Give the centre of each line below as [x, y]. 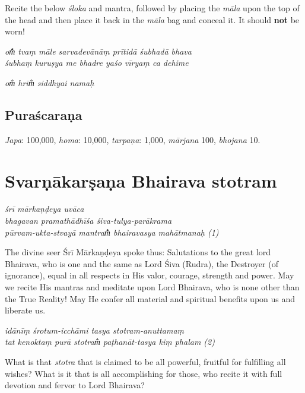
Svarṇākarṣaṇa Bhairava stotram [141, 180]
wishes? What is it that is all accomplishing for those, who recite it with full [144, 373]
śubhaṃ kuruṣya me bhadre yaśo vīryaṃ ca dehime [97, 63]
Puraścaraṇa [44, 114]
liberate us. [25, 310]
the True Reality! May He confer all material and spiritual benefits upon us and [150, 298]
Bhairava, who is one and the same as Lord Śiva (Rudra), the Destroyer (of [142, 263]
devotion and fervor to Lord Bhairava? [75, 385]
